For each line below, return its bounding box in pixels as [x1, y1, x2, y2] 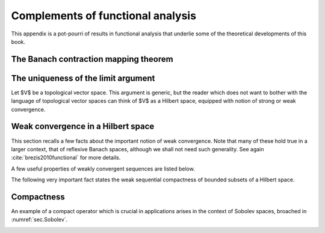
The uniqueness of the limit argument [11, 73, 155, 83]
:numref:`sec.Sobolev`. [11, 216, 68, 223]
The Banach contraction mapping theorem [11, 54, 174, 64]
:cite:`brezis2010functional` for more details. [11, 154, 121, 162]
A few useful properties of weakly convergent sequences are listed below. [11, 165, 195, 172]
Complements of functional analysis [11, 9, 197, 22]
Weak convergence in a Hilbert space [11, 121, 155, 132]
